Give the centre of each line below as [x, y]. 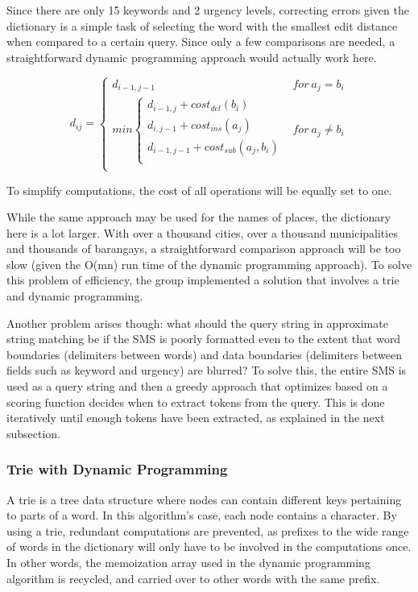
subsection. [34, 433]
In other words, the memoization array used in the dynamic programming [188, 562]
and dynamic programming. [75, 296]
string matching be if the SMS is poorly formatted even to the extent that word [204, 339]
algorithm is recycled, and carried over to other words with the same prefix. [193, 578]
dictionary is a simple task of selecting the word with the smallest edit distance [202, 25]
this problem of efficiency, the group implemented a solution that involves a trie [203, 280]
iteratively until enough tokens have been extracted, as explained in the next [196, 418]
